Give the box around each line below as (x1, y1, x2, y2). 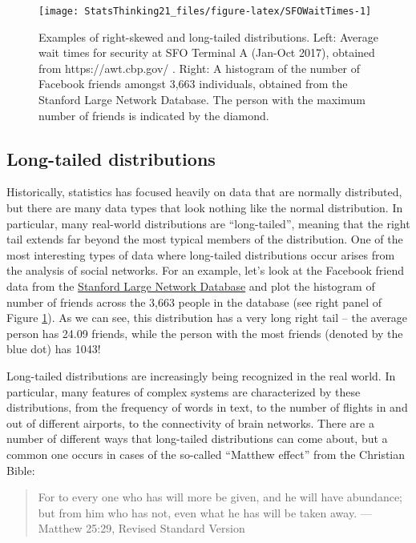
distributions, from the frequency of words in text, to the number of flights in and (6, 399, 408, 416)
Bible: (6, 461, 35, 478)
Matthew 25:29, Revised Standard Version (38, 520, 245, 537)
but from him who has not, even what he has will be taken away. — (38, 504, 372, 521)
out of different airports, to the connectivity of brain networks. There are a (6, 414, 374, 431)
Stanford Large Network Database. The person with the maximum (38, 91, 366, 108)
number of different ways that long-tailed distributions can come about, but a (6, 430, 388, 447)
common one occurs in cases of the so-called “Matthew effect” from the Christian (6, 445, 406, 462)
